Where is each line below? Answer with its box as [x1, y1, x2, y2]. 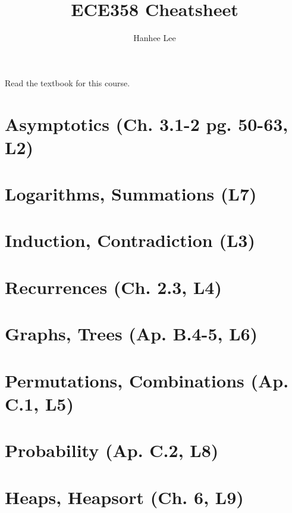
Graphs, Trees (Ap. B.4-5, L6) [5, 321, 258, 346]
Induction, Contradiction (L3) [5, 228, 255, 252]
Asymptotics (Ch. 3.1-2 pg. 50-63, [5, 111, 288, 136]
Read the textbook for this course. [5, 76, 130, 89]
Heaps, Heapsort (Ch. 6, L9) [5, 484, 244, 509]
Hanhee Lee [133, 32, 176, 44]
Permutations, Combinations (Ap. [5, 368, 289, 392]
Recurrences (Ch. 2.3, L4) [5, 274, 222, 299]
